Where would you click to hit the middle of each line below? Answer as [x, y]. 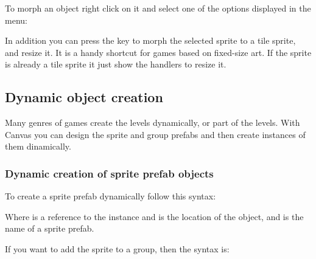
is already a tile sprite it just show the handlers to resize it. [116, 64]
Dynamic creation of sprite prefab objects [109, 173]
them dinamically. [38, 146]
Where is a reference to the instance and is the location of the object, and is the [154, 216]
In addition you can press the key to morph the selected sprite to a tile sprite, [150, 40]
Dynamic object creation [84, 97]
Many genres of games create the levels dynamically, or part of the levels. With [153, 123]
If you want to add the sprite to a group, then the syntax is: [117, 248]
